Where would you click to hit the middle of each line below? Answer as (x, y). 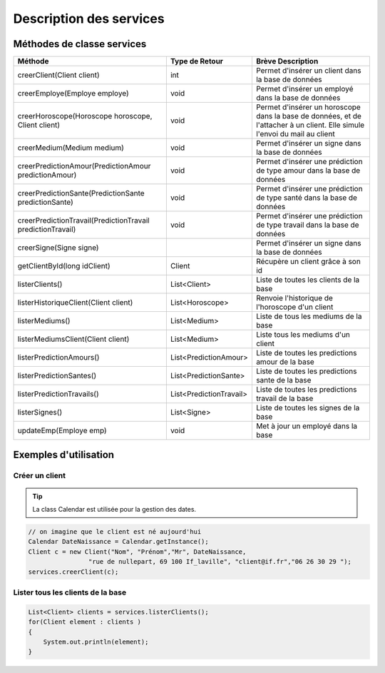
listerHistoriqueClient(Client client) (75, 303)
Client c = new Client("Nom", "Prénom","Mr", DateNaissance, (137, 552)
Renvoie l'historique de (294, 298)
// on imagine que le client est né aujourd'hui (115, 532)
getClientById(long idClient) (64, 266)
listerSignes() (40, 413)
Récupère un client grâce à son (308, 262)
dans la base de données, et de (308, 116)
